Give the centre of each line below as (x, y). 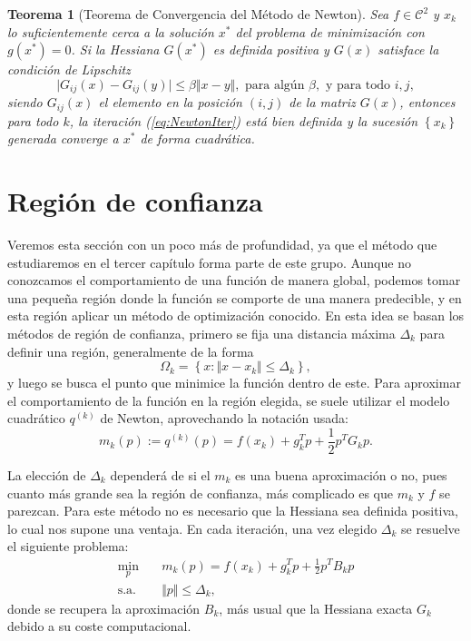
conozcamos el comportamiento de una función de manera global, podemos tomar (234, 280)
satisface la (408, 49)
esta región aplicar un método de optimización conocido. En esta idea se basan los (236, 316)
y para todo (358, 85)
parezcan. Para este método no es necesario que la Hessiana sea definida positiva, (233, 511)
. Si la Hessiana (115, 49)
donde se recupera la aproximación (104, 608)
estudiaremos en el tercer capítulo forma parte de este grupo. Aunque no (209, 262)
